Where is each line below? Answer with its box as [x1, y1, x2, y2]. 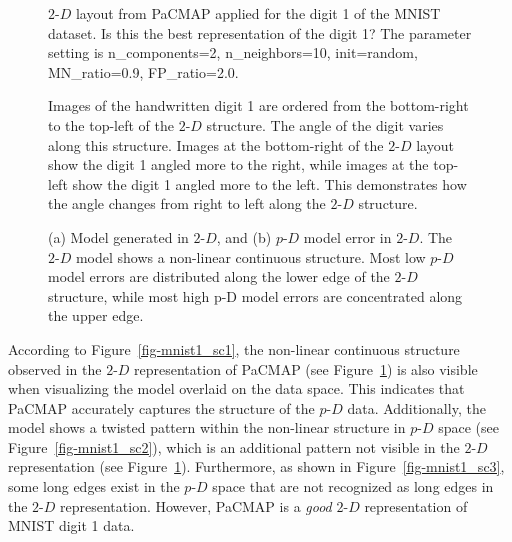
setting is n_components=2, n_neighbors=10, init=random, [48, 42, 418, 63]
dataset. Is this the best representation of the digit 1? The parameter [48, 22, 472, 43]
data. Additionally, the [347, 397, 486, 418]
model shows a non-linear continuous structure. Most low [75, 246, 426, 267]
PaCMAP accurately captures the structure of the [8, 397, 315, 418]
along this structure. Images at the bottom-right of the [48, 134, 384, 155]
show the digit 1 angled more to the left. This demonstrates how [72, 173, 467, 194]
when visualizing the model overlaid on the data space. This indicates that [8, 378, 465, 399]
